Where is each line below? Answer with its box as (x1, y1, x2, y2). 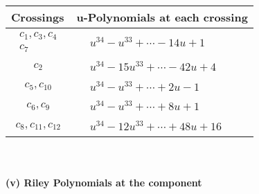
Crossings (11, 9, 64, 25)
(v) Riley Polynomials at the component (6, 175, 202, 189)
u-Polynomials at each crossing (76, 9, 248, 25)
